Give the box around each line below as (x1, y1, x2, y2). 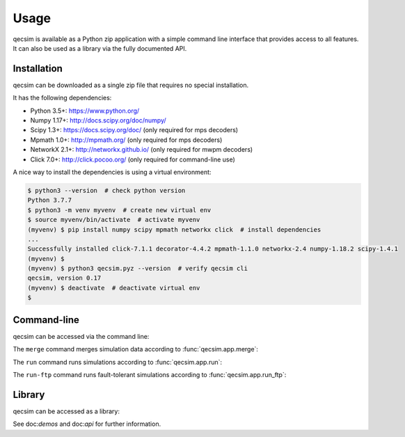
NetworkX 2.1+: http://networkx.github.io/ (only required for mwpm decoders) (30, 145, 253, 154)
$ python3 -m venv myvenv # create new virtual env (27, 206, 212, 214)
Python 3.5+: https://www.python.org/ (30, 106, 140, 115)
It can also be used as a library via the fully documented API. (13, 44, 187, 52)
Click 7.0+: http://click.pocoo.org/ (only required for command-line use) (30, 155, 236, 164)
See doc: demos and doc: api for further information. (13, 420, 161, 428)
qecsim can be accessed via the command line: (13, 332, 150, 340)
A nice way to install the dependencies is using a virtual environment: (13, 168, 212, 176)
